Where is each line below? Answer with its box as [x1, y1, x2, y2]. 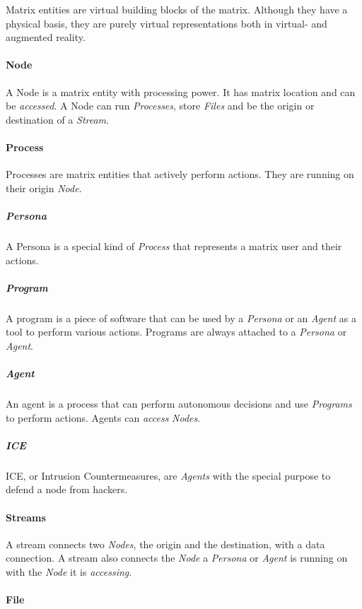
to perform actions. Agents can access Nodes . [6, 410, 201, 425]
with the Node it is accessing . [6, 564, 132, 579]
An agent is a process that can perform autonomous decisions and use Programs [6, 396, 352, 410]
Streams [6, 509, 46, 524]
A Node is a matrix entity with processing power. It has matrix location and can [6, 84, 356, 99]
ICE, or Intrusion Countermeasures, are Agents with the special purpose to [6, 468, 331, 483]
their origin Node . [6, 180, 82, 195]
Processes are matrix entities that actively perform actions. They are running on [6, 167, 354, 182]
